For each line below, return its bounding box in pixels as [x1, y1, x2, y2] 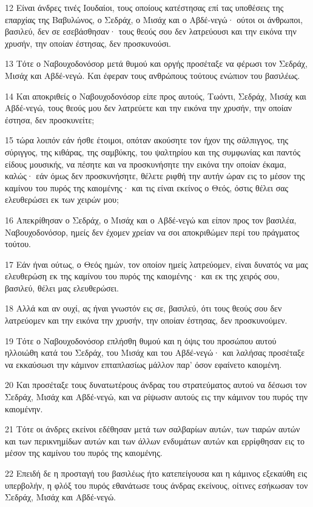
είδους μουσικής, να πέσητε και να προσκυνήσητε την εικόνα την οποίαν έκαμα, [5, 157, 286, 170]
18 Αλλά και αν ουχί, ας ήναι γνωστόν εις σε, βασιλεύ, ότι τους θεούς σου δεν [5, 302, 282, 315]
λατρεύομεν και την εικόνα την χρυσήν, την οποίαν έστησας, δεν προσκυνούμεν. [5, 314, 288, 327]
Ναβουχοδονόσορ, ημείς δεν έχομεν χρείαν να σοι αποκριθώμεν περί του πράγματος [5, 225, 300, 238]
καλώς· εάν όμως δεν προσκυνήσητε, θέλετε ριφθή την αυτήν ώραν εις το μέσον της [5, 169, 305, 182]
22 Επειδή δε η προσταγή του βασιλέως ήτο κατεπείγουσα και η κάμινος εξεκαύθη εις [5, 467, 308, 479]
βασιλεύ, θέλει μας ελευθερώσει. [5, 281, 119, 294]
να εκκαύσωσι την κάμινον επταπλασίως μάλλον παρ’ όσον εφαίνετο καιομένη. [5, 358, 282, 370]
